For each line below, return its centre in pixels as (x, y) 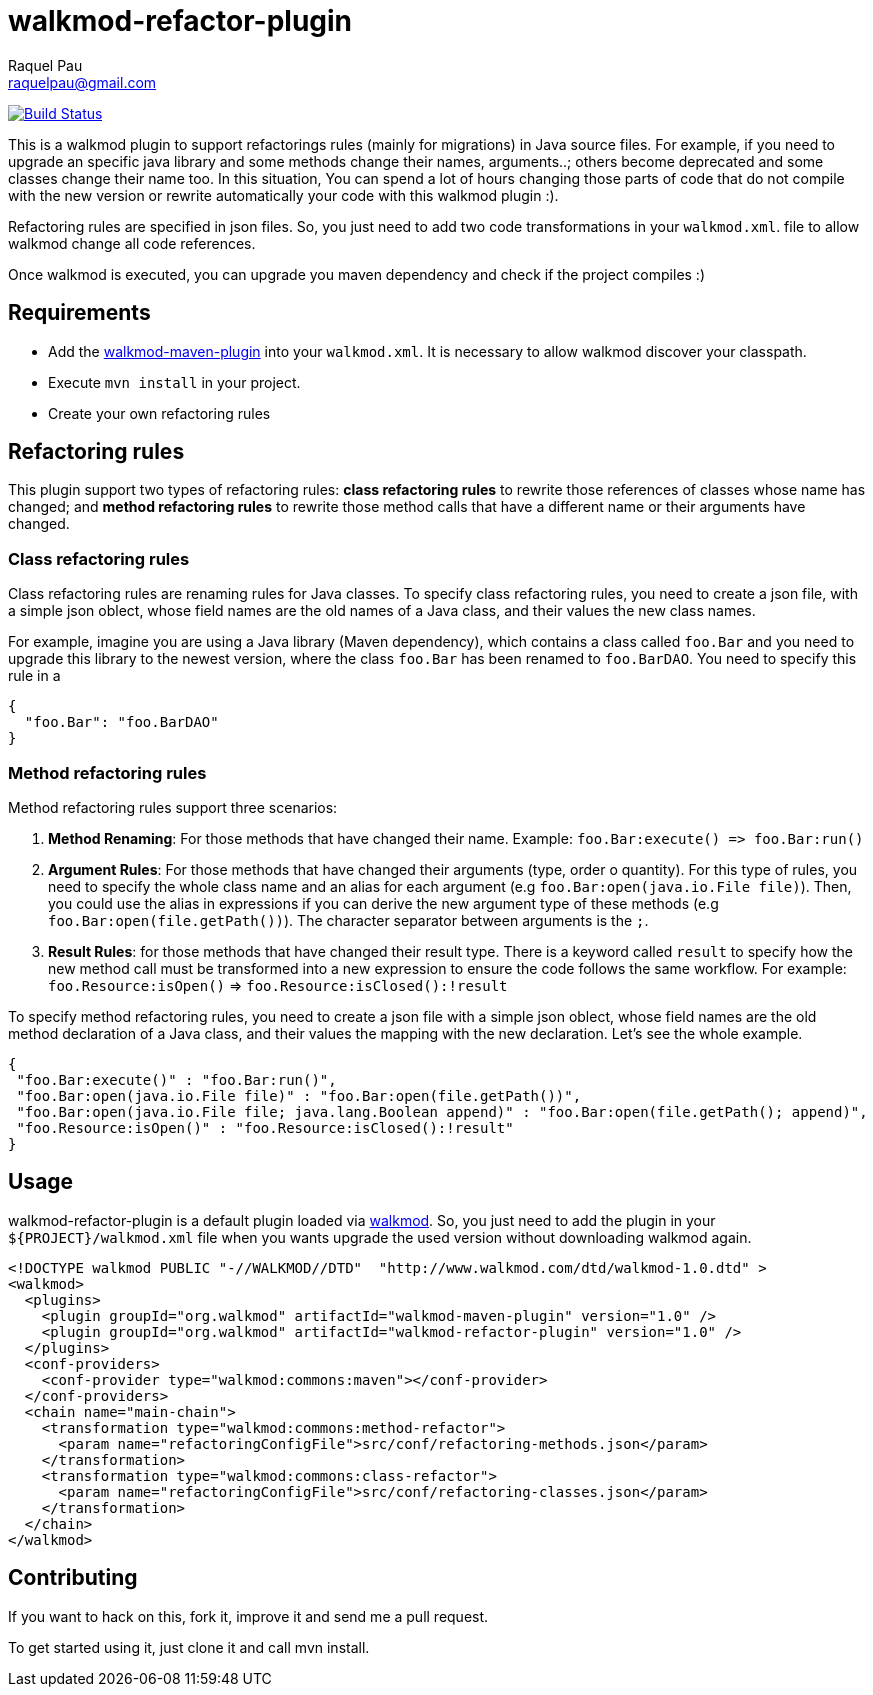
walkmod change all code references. (132, 243)
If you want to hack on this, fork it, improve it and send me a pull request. (248, 1616)
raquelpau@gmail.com (82, 82)
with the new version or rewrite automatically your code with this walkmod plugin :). (283, 195)
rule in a (34, 676)
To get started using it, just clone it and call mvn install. (189, 1647)
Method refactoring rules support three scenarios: (173, 807)
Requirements (79, 313)
